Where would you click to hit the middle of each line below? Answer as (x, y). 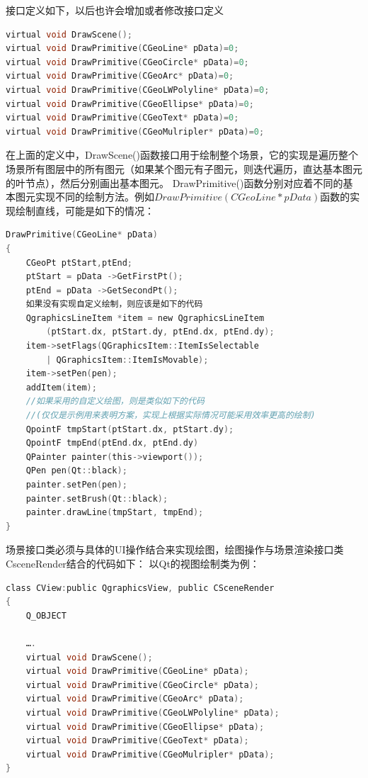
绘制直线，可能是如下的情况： (85, 210)
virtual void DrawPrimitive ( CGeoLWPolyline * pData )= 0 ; (138, 90)
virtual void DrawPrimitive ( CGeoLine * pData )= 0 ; (122, 49)
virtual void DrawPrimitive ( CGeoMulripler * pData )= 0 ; (135, 131)
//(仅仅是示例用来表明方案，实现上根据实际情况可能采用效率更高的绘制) (171, 416)
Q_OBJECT (46, 615)
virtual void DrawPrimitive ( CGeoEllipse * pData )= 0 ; (130, 104)
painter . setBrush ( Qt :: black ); (97, 498)
